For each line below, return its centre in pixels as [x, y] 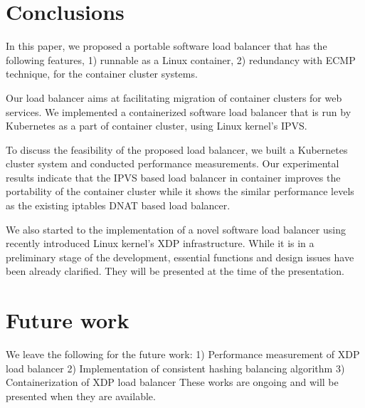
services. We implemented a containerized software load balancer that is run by [179, 111]
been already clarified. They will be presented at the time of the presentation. [175, 271]
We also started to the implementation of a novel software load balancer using [176, 229]
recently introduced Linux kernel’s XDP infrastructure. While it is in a [160, 243]
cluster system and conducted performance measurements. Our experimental [173, 163]
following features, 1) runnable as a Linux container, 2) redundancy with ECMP [181, 59]
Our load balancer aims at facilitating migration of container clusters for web [174, 97]
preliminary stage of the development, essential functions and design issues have [180, 257]
